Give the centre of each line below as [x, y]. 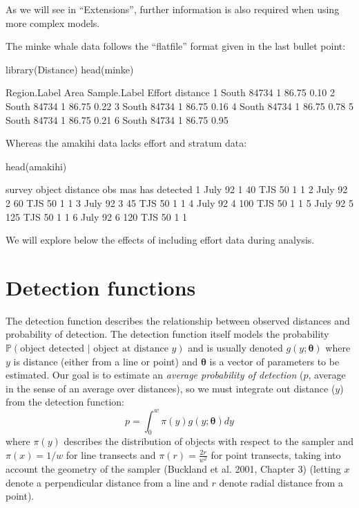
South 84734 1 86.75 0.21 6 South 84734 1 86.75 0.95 [117, 119]
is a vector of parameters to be [274, 361]
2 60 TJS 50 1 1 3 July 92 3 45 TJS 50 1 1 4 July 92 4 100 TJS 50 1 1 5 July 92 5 [179, 202]
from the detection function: [65, 402]
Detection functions [101, 287]
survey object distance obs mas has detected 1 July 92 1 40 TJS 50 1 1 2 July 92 [177, 189]
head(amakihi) [36, 166]
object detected [52, 349]
